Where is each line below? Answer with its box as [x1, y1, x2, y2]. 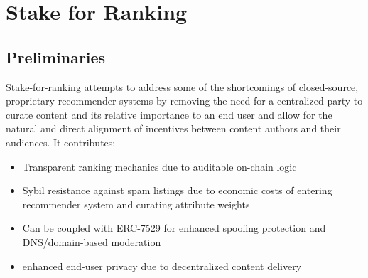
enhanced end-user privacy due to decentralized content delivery [22, 258, 302, 273]
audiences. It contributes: [6, 134, 116, 149]
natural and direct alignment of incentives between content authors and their [6, 121, 341, 136]
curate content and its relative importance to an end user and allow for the [6, 107, 332, 122]
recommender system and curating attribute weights [22, 196, 250, 211]
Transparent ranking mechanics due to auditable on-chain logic [22, 159, 297, 173]
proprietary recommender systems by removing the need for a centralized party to [6, 93, 363, 108]
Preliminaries [6, 46, 106, 68]
